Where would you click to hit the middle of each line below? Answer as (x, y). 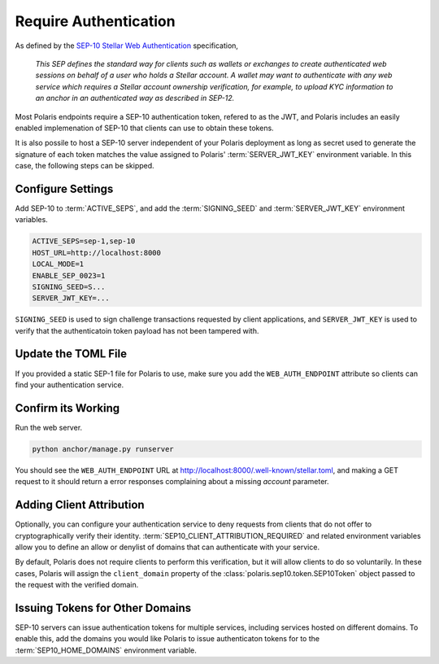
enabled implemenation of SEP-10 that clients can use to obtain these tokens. (144, 128)
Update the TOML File (71, 354)
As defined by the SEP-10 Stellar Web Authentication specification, (127, 46)
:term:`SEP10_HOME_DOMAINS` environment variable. (106, 650)
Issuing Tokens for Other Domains (103, 607)
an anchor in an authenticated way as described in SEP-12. (135, 98)
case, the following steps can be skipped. (85, 166)
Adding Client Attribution (80, 505)
